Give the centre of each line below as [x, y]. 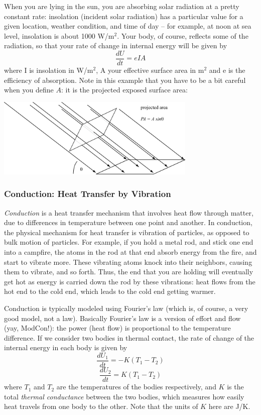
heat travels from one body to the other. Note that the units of [101, 406]
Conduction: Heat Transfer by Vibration [88, 194]
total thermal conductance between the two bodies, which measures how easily [124, 396]
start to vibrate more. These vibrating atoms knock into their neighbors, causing [128, 262]
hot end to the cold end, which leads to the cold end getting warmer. [110, 291]
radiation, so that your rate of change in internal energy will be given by [116, 45]
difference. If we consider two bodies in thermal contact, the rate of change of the [129, 337]
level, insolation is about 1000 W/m [59, 35]
